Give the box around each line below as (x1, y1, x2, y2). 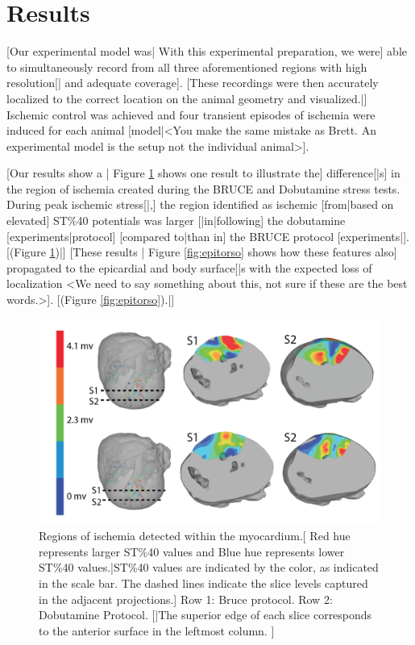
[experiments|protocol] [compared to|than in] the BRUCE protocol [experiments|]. (6, 227, 409, 244)
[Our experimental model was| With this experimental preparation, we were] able (6, 43, 407, 60)
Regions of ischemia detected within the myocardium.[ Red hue (39, 527, 351, 544)
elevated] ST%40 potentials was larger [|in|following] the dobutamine (6, 212, 346, 229)
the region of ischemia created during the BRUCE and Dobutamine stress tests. (6, 180, 400, 197)
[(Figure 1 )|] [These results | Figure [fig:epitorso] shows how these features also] (6, 243, 397, 260)
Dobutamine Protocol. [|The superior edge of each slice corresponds (39, 606, 372, 623)
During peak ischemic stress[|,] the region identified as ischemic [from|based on (6, 196, 394, 213)
